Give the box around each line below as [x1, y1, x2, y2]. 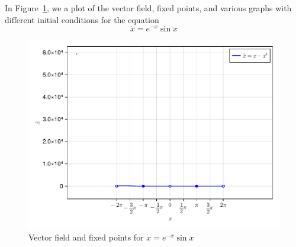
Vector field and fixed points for [28, 230, 144, 243]
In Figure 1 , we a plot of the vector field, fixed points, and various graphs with [5, 2, 292, 14]
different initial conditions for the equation [5, 13, 159, 25]
